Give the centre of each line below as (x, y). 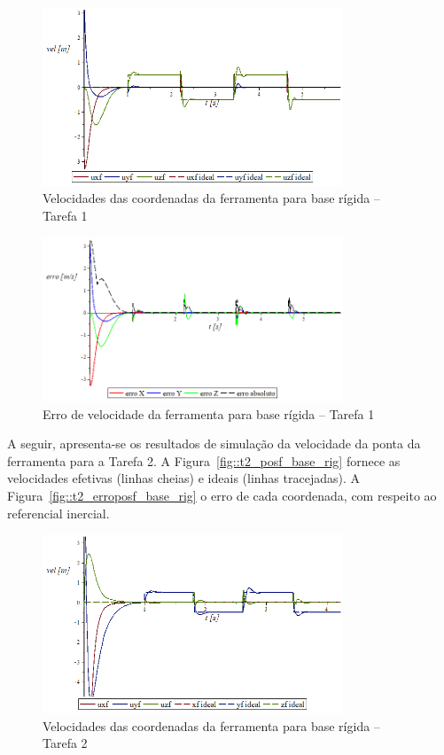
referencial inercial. (58, 513)
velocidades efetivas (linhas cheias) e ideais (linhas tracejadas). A (183, 478)
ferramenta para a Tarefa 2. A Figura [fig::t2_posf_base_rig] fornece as (204, 460)
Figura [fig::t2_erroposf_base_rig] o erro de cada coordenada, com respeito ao (222, 495)
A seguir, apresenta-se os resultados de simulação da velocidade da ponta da (214, 444)
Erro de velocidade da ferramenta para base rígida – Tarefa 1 (209, 413)
